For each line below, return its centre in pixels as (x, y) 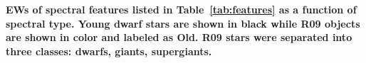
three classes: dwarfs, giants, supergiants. (109, 51)
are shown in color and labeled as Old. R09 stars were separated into (179, 37)
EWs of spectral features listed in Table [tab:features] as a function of (181, 9)
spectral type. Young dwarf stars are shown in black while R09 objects (183, 23)
